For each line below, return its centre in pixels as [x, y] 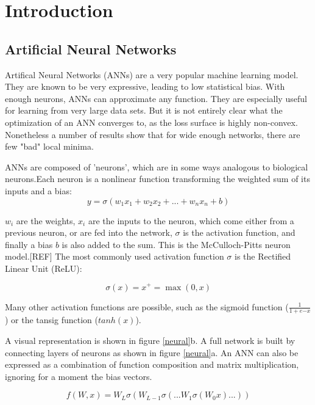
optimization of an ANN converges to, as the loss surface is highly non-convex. [151, 122]
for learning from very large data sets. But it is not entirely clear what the [144, 110]
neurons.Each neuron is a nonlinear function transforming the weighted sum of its [157, 179]
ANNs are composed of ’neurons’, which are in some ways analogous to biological [157, 166]
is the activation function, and [239, 232]
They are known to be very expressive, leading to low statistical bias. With [145, 86]
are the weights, [46, 220]
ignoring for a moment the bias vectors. [79, 376]
